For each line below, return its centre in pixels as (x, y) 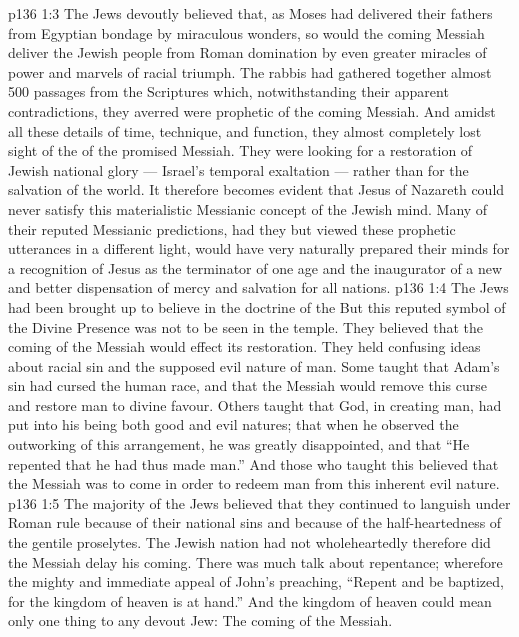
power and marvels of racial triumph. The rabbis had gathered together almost (250, 71)
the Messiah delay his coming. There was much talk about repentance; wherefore (255, 561)
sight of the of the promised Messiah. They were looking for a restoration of (240, 150)
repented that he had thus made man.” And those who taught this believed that (253, 463)
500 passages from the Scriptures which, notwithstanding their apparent (228, 91)
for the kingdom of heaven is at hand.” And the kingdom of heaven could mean (250, 600)
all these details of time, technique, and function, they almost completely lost (245, 130)
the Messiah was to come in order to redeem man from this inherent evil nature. (254, 483)
